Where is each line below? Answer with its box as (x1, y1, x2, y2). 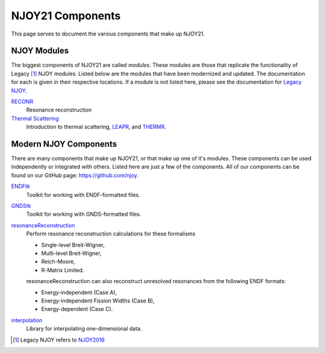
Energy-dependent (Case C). (41, 305, 113, 313)
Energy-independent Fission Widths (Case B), (41, 297, 155, 304)
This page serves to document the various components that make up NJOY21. (11, 30, 205, 37)
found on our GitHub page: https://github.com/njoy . (11, 172, 138, 179)
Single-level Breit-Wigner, (41, 241, 105, 248)
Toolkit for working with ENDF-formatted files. (26, 191, 141, 198)
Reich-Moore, (41, 258, 75, 265)
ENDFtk (11, 183, 30, 190)
